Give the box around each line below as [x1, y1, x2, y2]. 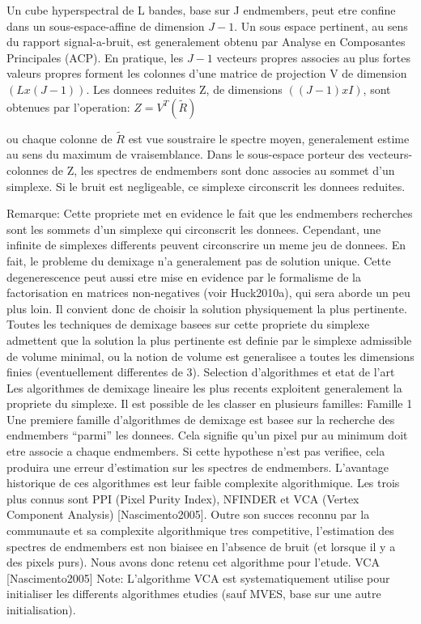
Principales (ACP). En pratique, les [6, 49, 184, 66]
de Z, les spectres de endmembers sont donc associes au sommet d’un [52, 161, 395, 178]
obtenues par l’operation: [6, 98, 130, 115]
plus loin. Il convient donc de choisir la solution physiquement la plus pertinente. [6, 299, 407, 316]
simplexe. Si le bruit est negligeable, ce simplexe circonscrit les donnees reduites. [6, 177, 406, 194]
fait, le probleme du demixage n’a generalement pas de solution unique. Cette [6, 252, 391, 269]
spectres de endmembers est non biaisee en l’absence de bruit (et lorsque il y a [6, 537, 396, 554]
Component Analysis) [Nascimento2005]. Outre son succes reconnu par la [6, 506, 370, 523]
